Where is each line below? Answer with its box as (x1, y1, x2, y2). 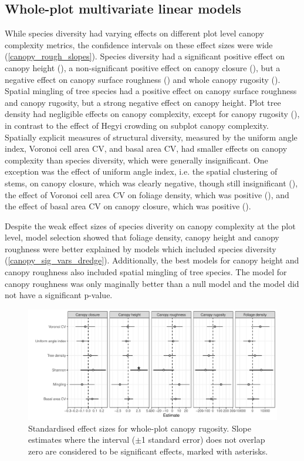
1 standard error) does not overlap (141, 433, 265, 446)
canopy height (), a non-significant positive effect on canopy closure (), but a (5, 61, 281, 74)
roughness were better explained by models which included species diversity (5, 242, 276, 255)
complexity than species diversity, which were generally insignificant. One (5, 153, 268, 166)
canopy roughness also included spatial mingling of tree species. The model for (5, 266, 287, 278)
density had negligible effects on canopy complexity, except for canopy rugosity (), (5, 108, 300, 120)
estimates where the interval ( (28, 433, 136, 446)
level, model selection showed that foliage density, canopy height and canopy (5, 231, 279, 243)
